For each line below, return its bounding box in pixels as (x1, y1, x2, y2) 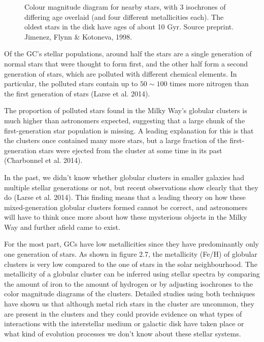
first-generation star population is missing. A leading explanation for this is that (4, 125, 254, 135)
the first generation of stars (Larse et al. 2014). (4, 88, 150, 98)
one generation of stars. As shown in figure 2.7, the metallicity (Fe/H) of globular (4, 249, 257, 259)
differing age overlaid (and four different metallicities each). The (24, 11, 224, 22)
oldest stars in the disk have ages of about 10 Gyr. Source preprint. (24, 21, 234, 32)
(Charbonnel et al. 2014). (4, 155, 83, 165)
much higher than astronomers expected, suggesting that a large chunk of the (4, 115, 245, 125)
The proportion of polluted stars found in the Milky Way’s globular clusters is (4, 105, 247, 116)
